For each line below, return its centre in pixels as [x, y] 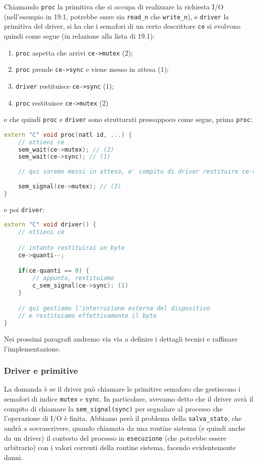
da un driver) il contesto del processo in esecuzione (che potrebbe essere [115, 437]
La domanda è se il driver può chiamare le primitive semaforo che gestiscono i [122, 389]
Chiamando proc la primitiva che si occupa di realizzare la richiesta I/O [114, 6]
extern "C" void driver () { [50, 225]
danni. [14, 457]
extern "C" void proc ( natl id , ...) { [68, 135]
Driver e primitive [41, 371]
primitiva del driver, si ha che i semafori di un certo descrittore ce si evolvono [122, 26]
